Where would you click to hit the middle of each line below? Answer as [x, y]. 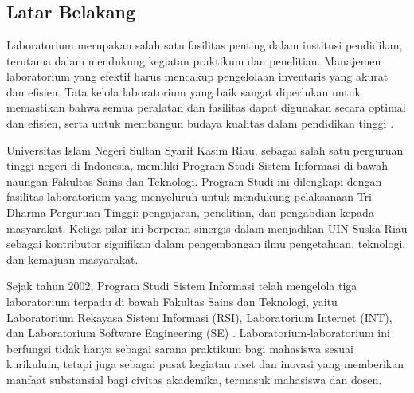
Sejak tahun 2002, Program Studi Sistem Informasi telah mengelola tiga [182, 286]
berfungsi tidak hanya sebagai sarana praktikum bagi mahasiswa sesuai [180, 348]
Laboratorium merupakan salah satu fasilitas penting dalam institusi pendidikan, [205, 45]
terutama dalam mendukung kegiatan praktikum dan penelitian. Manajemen [194, 60]
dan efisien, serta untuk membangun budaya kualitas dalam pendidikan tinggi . [200, 122]
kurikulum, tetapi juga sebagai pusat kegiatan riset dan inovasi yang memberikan [205, 364]
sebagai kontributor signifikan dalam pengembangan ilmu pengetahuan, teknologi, [206, 244]
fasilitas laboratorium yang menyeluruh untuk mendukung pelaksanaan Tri [189, 196]
